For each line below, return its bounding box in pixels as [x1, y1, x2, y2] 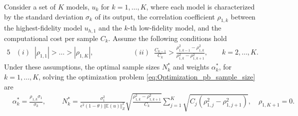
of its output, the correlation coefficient [94, 11, 215, 21]
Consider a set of [4, 1, 56, 11]
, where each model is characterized [146, 1, 255, 11]
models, [66, 1, 89, 11]
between [230, 11, 255, 21]
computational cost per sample [4, 32, 98, 43]
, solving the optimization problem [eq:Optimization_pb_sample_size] [38, 71, 255, 81]
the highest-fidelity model [4, 22, 82, 33]
